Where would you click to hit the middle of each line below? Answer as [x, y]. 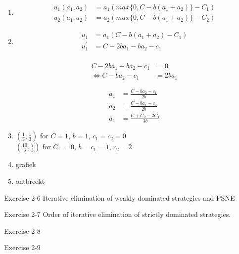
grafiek [26, 164]
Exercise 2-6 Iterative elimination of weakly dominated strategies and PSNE [119, 197]
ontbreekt [30, 181]
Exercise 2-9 [22, 247]
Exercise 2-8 [22, 231]
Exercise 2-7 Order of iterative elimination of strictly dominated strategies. [118, 214]
